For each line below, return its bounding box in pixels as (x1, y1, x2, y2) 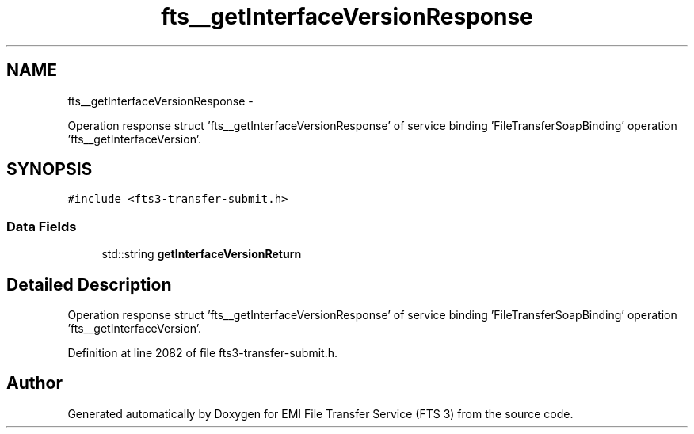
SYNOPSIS (6, 159, 93, 180)
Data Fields (6, 218, 77, 234)
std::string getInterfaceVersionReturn (101, 247, 302, 261)
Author (6, 373, 63, 394)
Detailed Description (6, 274, 172, 295)
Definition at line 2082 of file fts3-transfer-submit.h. (67, 346, 337, 360)
